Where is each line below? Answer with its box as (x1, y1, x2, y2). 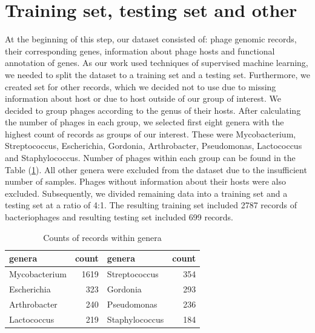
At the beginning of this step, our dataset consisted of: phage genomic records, (5, 33, 297, 45)
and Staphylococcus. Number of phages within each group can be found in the (5, 151, 296, 164)
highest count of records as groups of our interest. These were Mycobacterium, (5, 127, 296, 140)
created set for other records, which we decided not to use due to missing (5, 80, 276, 93)
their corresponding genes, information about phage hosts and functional (5, 44, 275, 57)
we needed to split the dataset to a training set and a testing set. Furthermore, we (5, 68, 310, 81)
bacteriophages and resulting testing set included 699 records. (5, 211, 233, 223)
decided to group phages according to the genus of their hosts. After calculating (5, 104, 301, 116)
